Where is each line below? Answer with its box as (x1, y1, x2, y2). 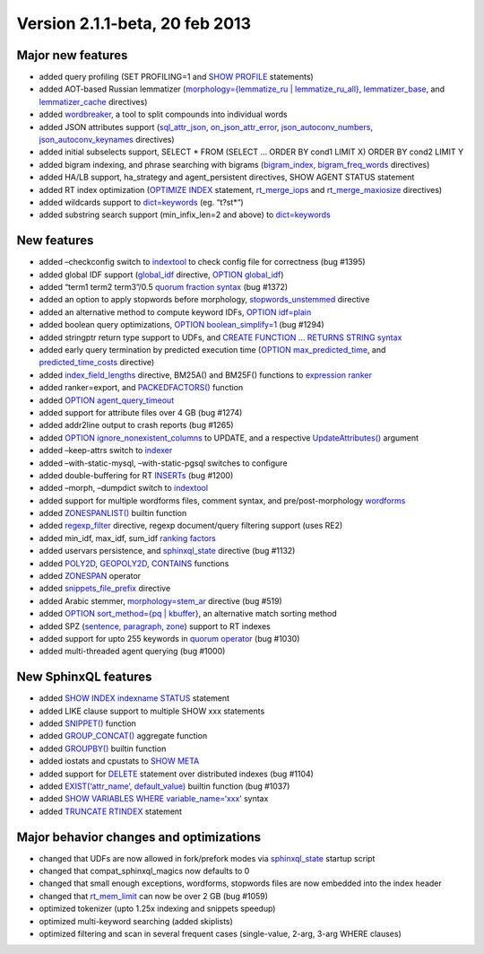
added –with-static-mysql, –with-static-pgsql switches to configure (39, 458, 288, 468)
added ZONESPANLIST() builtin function (39, 508, 187, 519)
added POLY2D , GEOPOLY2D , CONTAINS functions (39, 557, 229, 569)
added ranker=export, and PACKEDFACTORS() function (39, 382, 244, 393)
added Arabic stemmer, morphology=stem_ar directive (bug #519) (39, 595, 282, 606)
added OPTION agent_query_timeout (39, 395, 175, 406)
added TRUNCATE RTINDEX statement (39, 806, 183, 817)
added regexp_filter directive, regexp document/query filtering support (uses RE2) (39, 521, 343, 531)
